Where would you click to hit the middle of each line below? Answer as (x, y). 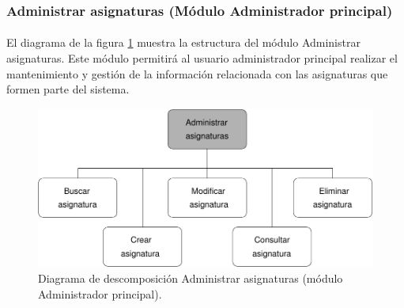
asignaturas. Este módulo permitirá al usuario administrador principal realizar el (202, 58)
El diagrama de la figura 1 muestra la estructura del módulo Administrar (183, 42)
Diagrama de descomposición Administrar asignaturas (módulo (191, 278)
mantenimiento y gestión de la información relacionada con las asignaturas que (197, 73)
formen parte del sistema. (68, 89)
